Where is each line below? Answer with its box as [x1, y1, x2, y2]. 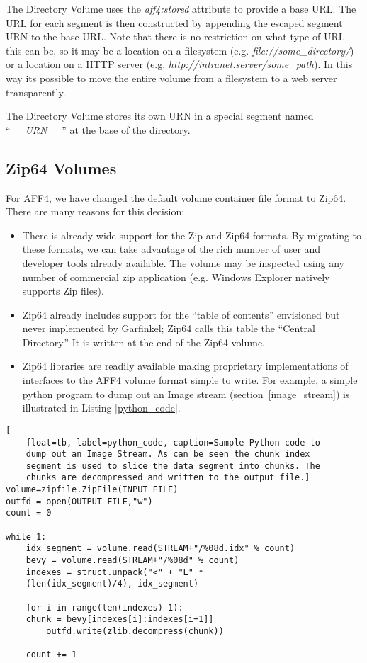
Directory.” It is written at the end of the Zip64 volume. [22, 334, 266, 349]
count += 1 [26, 650, 77, 660]
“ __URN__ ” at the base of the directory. [6, 122, 191, 137]
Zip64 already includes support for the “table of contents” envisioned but [22, 307, 340, 322]
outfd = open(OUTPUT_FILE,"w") [6, 496, 153, 506]
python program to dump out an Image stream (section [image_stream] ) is [22, 386, 350, 401]
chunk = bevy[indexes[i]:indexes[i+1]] [26, 614, 214, 625]
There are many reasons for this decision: [6, 204, 185, 219]
